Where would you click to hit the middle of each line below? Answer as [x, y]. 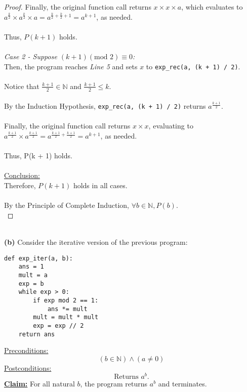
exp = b [31, 284]
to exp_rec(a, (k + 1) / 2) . [193, 66]
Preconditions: [26, 350]
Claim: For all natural [39, 384]
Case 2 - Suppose [31, 56]
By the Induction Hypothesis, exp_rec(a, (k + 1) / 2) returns [105, 106]
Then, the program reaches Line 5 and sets [71, 66]
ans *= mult [67, 309]
